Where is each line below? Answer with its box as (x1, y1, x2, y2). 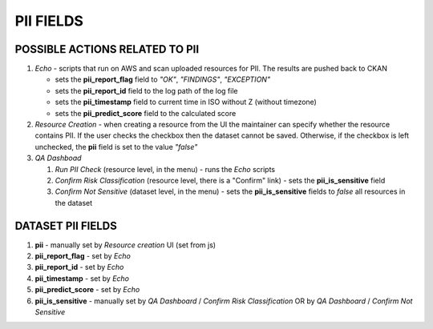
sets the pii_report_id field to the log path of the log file (55, 86, 238, 95)
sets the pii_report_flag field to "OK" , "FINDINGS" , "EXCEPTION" (55, 74, 271, 84)
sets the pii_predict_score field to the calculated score (55, 108, 237, 118)
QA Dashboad (34, 153, 82, 163)
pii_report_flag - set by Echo (34, 251, 132, 261)
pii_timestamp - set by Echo (34, 273, 130, 283)
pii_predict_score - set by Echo (34, 285, 140, 295)
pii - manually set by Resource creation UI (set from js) (34, 240, 216, 250)
